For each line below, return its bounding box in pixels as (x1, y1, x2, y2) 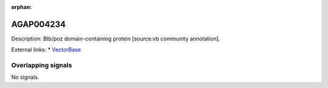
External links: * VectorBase (11, 46, 81, 54)
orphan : (11, 4, 32, 10)
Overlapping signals (11, 61, 72, 69)
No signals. (11, 74, 39, 81)
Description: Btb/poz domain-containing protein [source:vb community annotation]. (11, 35, 220, 42)
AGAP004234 (11, 19, 66, 30)
